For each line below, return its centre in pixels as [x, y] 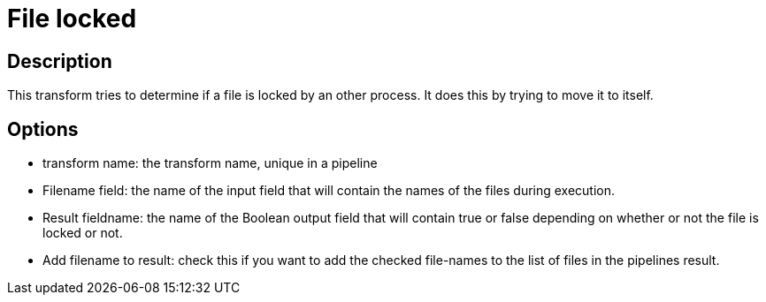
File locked [72, 19]
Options [43, 129]
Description [60, 61]
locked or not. [83, 233]
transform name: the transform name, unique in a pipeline [210, 163]
